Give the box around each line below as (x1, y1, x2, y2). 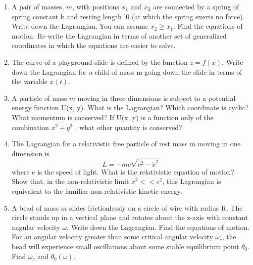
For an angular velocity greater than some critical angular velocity (11, 231, 213, 242)
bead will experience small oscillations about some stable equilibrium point (11, 241, 239, 252)
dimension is (11, 148, 50, 158)
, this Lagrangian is (162, 176, 221, 186)
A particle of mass (11, 92, 67, 103)
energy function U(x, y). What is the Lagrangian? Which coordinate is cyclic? (11, 102, 249, 113)
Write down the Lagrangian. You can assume (11, 21, 149, 31)
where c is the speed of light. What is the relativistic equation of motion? (11, 166, 234, 177)
